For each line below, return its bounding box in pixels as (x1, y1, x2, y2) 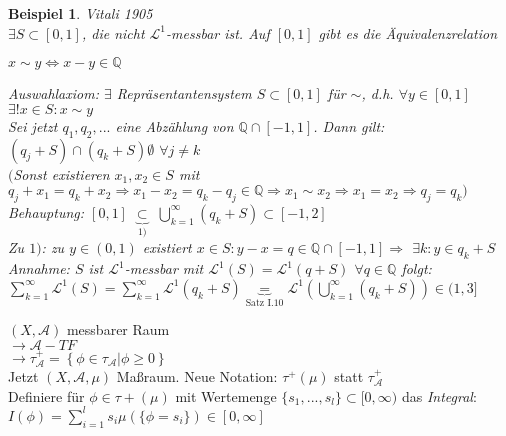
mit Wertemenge (175, 385, 277, 406)
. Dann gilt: (313, 115, 385, 136)
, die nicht (81, 22, 145, 43)
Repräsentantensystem (116, 83, 252, 104)
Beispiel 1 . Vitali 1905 (8, 3, 153, 23)
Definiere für (8, 385, 85, 406)
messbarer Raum (66, 319, 170, 340)
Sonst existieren (13, 163, 110, 184)
